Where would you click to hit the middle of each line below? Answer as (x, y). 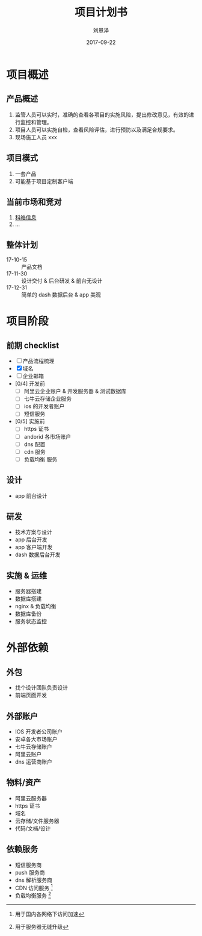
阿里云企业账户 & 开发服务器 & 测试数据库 (75, 391)
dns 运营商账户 (33, 762)
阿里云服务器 (31, 798)
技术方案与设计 (33, 532)
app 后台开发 (31, 539)
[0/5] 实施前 (30, 421)
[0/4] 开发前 (30, 384)
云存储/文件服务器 (37, 821)
